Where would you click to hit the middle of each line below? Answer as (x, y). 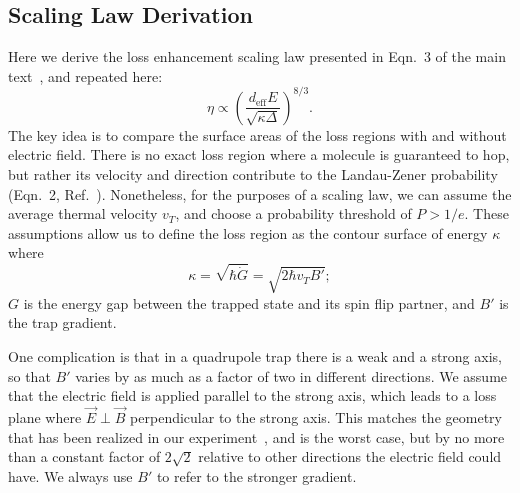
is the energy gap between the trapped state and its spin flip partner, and (249, 302)
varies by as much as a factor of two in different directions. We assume (291, 375)
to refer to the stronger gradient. (256, 475)
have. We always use (70, 475)
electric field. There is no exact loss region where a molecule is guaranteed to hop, (259, 154)
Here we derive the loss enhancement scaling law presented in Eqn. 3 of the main (257, 56)
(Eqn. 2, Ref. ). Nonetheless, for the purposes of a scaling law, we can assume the (260, 193)
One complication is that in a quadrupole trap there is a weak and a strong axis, (255, 356)
